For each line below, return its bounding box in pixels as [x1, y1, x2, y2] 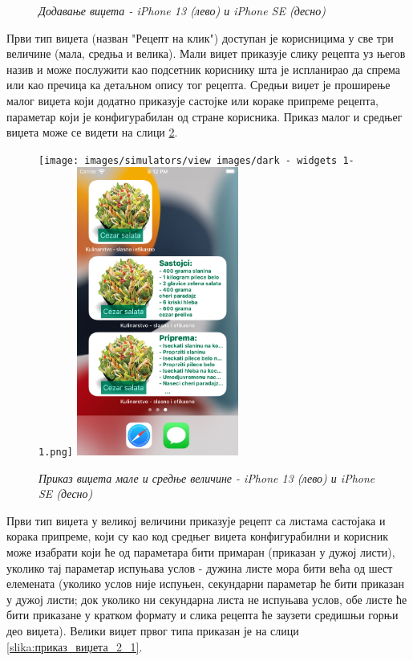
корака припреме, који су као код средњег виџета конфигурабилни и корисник [6, 528, 389, 545]
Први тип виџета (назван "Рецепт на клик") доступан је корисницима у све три [6, 29, 394, 46]
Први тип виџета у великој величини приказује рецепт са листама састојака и [6, 512, 386, 528]
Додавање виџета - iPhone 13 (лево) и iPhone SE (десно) [38, 2, 326, 18]
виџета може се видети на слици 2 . [6, 124, 178, 141]
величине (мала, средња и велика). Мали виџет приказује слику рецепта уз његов [6, 45, 406, 62]
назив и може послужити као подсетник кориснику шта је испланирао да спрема [6, 60, 401, 77]
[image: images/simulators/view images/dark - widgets [38, 154, 338, 166]
